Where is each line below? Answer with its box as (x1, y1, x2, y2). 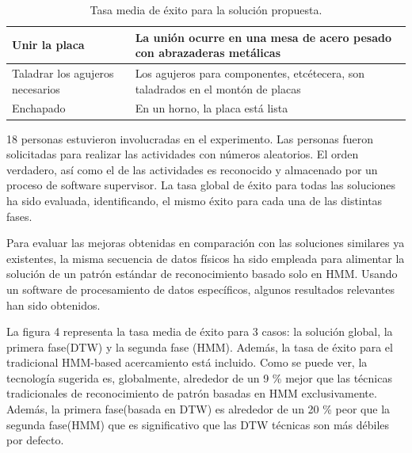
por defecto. (6, 432, 64, 448)
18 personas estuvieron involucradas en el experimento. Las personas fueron (6, 130, 373, 147)
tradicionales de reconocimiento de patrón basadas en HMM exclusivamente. (6, 385, 377, 402)
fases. (6, 207, 32, 224)
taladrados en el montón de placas (135, 80, 301, 97)
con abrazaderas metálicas (135, 44, 280, 61)
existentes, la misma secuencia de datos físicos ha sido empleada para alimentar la (6, 249, 405, 266)
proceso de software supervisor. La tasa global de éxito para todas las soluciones (6, 177, 396, 193)
